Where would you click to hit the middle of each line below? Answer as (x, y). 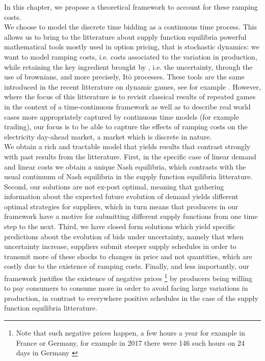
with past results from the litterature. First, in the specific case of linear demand (130, 156)
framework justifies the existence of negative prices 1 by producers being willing (128, 277)
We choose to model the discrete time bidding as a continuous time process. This (131, 27)
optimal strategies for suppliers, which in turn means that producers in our (121, 206)
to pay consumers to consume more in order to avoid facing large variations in (126, 288)
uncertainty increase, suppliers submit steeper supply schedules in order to (120, 246)
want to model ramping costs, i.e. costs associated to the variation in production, (131, 56)
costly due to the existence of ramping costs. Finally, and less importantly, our (127, 266)
